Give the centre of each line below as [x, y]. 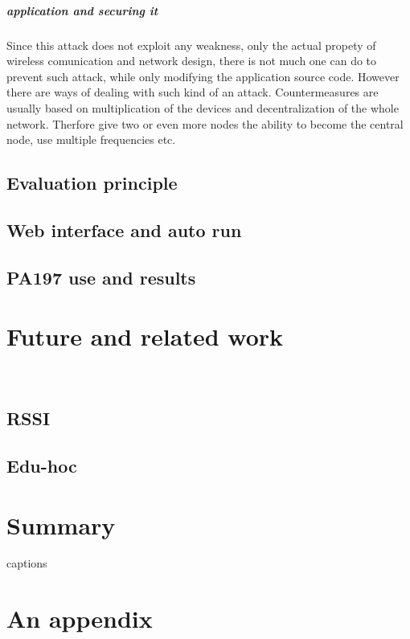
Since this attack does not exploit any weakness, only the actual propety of [191, 45]
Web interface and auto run [124, 229]
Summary [61, 524]
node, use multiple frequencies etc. [91, 139]
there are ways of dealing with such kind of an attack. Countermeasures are [193, 92]
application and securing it [82, 10]
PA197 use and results [101, 277]
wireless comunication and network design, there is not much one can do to [192, 61]
